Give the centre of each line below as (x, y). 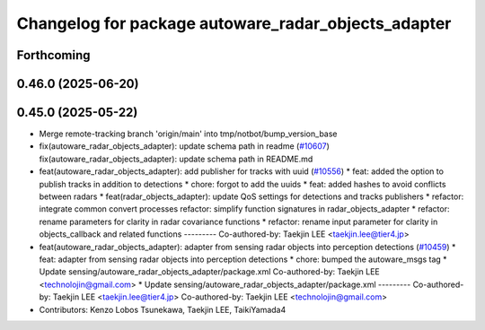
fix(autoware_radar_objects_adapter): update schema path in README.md (176, 159)
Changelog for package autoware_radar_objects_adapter (234, 23)
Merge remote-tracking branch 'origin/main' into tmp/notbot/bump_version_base (188, 134)
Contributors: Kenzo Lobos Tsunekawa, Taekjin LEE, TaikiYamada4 (163, 309)
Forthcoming (53, 55)
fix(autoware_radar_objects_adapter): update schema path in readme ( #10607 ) (184, 146)
